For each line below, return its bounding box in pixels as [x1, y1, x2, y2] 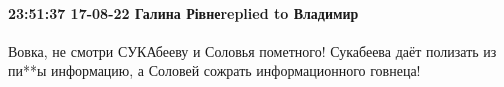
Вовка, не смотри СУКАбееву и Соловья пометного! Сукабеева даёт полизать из [8, 40, 497, 61]
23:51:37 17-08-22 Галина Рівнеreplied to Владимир [8, 2, 359, 23]
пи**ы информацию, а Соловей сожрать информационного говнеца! [8, 60, 421, 81]
